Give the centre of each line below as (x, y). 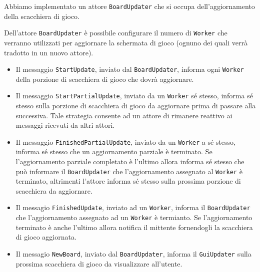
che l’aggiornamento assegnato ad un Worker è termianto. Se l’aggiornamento (134, 217)
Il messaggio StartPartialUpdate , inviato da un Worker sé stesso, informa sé (134, 96)
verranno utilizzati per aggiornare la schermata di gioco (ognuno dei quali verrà (126, 42)
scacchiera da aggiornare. (54, 190)
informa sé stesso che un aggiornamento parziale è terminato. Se (114, 151)
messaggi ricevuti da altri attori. (65, 125)
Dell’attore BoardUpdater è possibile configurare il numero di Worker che (116, 33)
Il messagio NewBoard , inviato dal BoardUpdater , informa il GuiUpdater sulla (133, 253)
